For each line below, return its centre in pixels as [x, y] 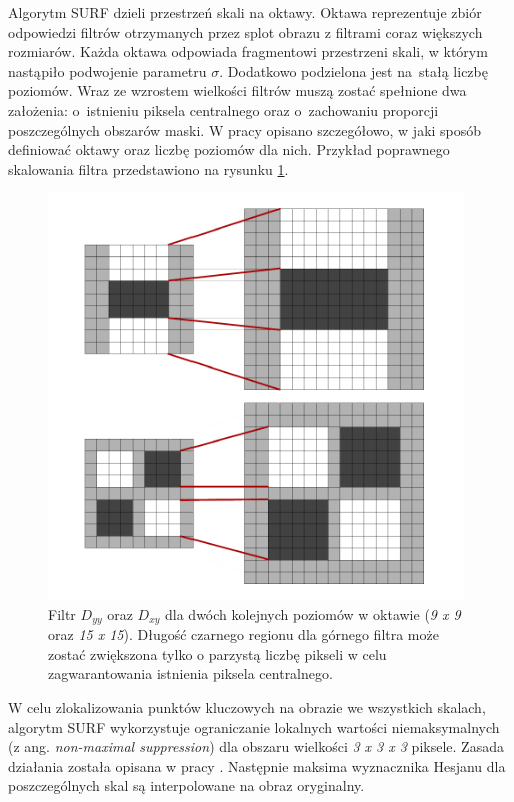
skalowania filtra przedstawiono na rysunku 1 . [148, 168]
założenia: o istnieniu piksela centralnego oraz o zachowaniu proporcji [223, 109]
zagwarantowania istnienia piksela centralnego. [190, 673]
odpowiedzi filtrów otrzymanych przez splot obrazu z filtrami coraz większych [245, 31]
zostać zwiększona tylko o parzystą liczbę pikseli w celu [217, 653]
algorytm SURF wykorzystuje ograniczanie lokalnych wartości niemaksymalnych [254, 726]
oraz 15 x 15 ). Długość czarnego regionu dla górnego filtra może [243, 634]
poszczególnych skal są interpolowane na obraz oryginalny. [186, 785]
